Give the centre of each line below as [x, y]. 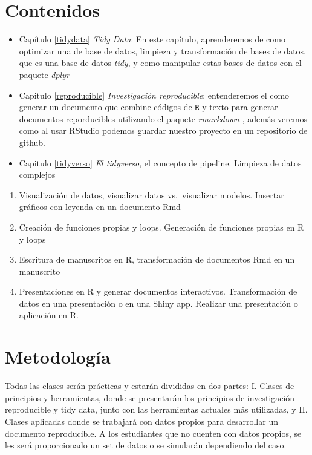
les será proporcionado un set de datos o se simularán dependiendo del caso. [146, 445]
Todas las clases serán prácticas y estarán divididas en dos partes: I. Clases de [150, 386]
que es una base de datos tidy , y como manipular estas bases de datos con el [160, 63]
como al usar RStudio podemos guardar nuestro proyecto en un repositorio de [163, 130]
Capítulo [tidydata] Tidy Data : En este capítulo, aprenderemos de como [152, 39]
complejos [37, 175]
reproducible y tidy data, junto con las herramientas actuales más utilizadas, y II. [156, 409]
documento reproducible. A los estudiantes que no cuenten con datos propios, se [153, 433]
